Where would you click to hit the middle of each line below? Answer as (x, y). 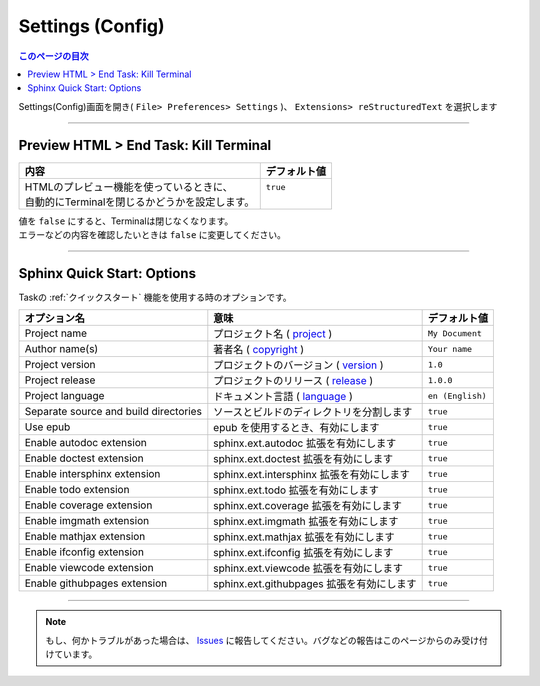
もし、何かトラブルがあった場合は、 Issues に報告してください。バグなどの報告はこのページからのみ (253, 640)
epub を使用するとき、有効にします (296, 428)
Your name (450, 348)
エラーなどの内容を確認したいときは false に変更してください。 (152, 235)
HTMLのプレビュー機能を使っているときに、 (129, 187)
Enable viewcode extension (89, 568)
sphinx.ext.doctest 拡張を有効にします (303, 459)
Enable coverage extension (88, 505)
